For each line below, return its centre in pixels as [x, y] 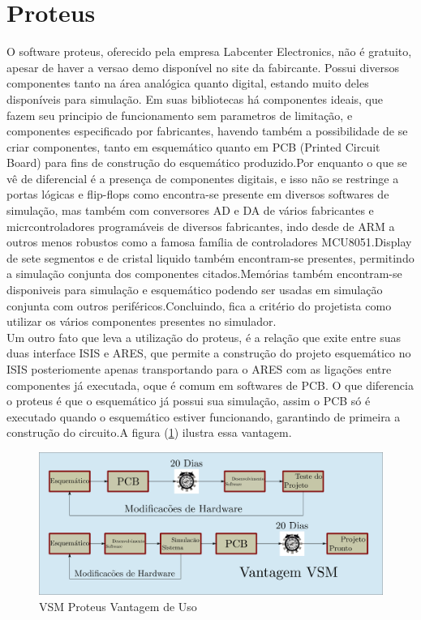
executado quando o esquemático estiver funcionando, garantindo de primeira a [204, 416]
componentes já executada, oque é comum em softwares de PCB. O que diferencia [210, 385]
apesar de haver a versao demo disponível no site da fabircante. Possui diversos [203, 67]
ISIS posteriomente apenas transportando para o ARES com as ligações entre [199, 369]
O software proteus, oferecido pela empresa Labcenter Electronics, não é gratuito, [209, 51]
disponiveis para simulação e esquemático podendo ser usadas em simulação [195, 290]
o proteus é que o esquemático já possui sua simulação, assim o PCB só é [189, 401]
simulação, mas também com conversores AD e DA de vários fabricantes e [190, 210]
